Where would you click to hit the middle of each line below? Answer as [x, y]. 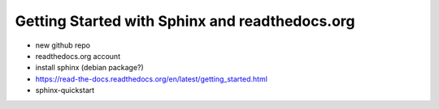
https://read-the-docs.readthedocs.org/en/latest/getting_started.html [152, 79]
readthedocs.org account [78, 56]
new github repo [63, 45]
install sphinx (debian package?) [89, 68]
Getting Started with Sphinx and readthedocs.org [185, 21]
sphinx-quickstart [65, 90]
